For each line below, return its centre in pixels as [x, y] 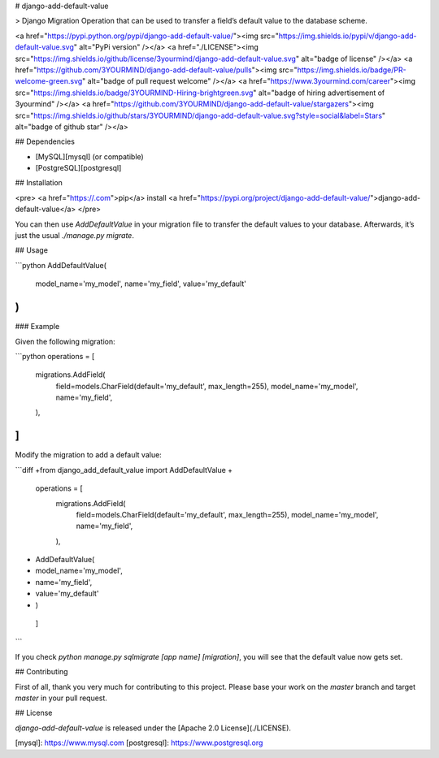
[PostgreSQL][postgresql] [78, 168]
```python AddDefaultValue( [61, 265]
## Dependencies [45, 141]
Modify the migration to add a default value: [88, 455]
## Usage [32, 250]
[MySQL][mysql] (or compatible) [89, 156]
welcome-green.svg [49, 81]
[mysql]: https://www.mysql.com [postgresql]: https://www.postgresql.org [139, 743]
